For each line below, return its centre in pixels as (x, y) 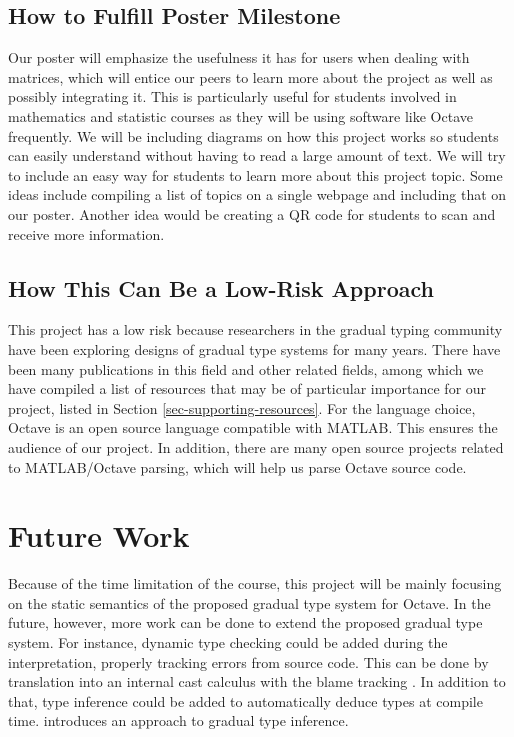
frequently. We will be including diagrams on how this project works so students (253, 135)
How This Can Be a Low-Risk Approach (221, 287)
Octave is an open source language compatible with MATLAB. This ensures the (253, 427)
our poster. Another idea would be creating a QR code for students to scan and (252, 213)
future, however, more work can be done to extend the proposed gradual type (245, 622)
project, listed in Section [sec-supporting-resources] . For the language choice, (242, 407)
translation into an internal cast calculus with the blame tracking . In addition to (257, 681)
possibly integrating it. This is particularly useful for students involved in (232, 96)
